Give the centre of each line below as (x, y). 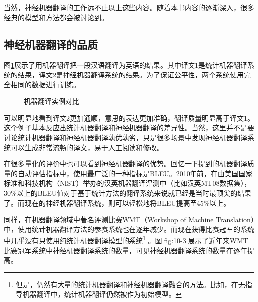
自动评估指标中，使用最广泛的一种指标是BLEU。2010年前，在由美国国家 (135, 173)
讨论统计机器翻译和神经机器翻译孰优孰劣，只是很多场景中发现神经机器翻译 (126, 137)
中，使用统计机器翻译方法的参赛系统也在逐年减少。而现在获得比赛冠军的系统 (129, 229)
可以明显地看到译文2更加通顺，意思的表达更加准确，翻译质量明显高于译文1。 (129, 117)
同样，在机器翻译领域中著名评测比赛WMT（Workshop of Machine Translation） (129, 219)
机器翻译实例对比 (52, 101)
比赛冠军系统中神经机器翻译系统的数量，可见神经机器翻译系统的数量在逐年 (126, 250)
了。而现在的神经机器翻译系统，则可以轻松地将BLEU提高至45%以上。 (117, 202)
